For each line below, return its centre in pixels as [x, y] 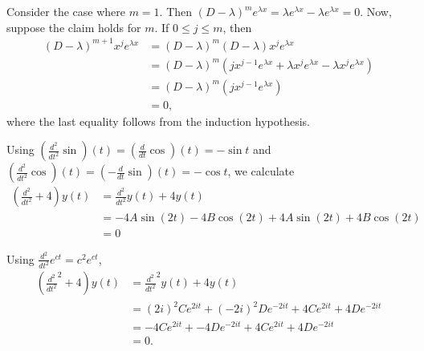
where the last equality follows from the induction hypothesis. [159, 121]
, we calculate [261, 171]
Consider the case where [66, 11]
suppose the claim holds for [74, 27]
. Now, [376, 11]
